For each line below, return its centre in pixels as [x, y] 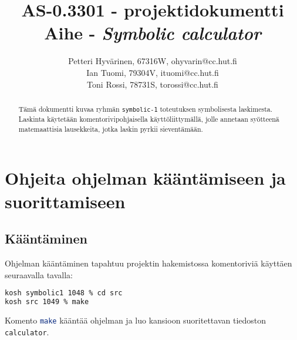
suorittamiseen [65, 201]
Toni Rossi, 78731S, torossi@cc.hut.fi [153, 84]
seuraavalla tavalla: [39, 274]
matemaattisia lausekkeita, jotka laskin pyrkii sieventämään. [111, 129]
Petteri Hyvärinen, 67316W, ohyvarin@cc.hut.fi [153, 61]
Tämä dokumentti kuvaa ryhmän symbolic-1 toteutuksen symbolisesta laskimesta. [146, 109]
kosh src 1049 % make [47, 301]
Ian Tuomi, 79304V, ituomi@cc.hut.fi [153, 72]
